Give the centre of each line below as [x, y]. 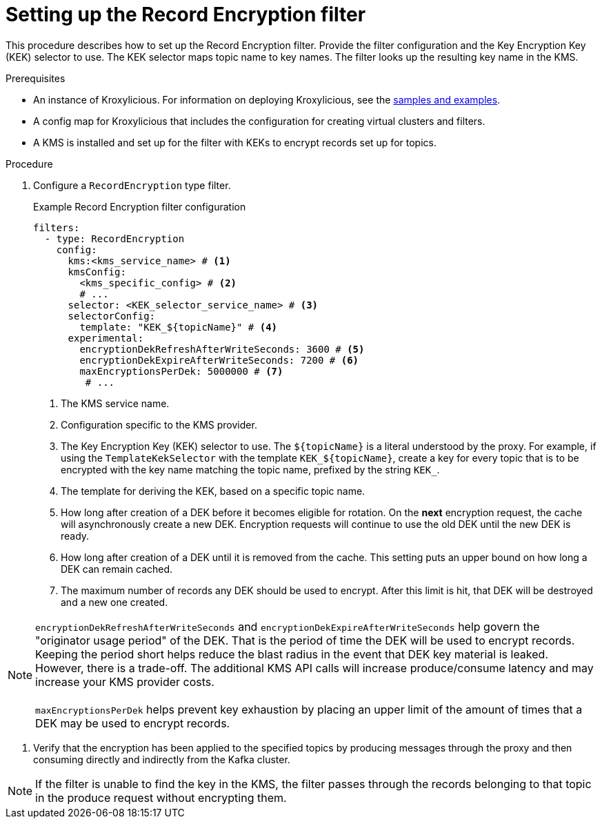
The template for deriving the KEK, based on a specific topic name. [213, 491]
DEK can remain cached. [117, 569]
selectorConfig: [112, 316]
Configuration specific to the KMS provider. [159, 424]
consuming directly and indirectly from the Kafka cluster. [162, 759]
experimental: [106, 338]
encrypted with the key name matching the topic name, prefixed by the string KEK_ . [250, 469]
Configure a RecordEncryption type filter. [132, 185]
